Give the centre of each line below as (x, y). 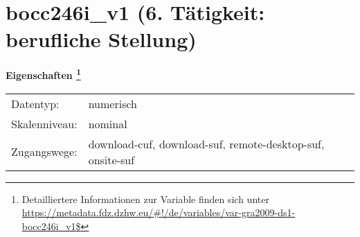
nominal (108, 123)
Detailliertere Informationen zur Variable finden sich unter (145, 199)
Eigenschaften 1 (43, 74)
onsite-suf (111, 159)
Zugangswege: (44, 152)
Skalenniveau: (44, 123)
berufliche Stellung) (101, 39)
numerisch (112, 103)
